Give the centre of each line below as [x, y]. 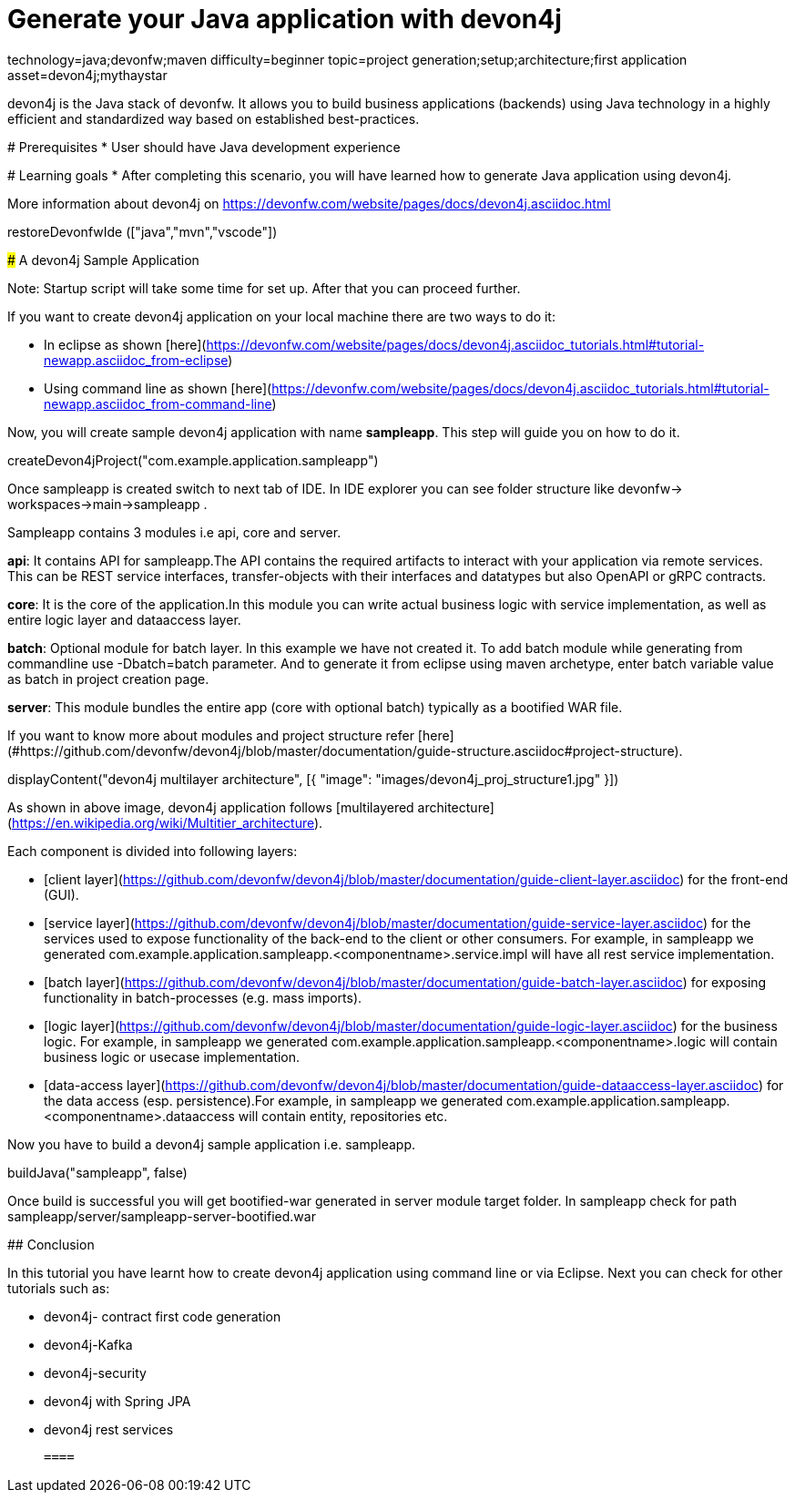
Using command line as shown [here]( [158, 388]
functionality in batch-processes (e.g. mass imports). [203, 997]
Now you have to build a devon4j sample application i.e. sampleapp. [212, 1144]
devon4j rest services [109, 1429]
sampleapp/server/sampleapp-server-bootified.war [162, 1216]
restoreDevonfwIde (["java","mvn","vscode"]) [143, 231]
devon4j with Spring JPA [117, 1401]
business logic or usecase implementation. [172, 1056]
